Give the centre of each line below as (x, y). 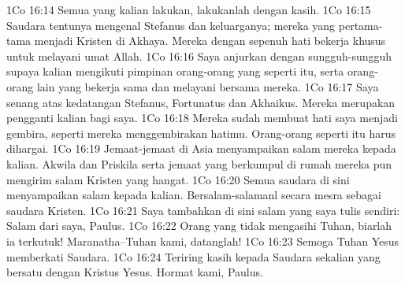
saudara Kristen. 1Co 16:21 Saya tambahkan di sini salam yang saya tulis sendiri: (203, 210)
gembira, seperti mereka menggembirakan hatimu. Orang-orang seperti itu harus (201, 133)
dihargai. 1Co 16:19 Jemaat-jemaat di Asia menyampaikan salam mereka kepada (201, 148)
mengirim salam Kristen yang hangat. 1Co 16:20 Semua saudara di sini (178, 179)
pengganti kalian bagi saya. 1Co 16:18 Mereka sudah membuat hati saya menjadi (202, 118)
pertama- (360, 25)
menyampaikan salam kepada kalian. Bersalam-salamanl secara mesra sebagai (194, 195)
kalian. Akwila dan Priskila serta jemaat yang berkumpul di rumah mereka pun (199, 163)
